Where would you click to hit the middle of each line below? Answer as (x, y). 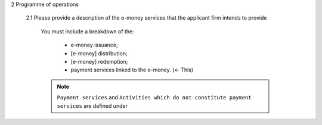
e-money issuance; (95, 45)
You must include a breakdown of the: (87, 31)
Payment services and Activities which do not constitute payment (154, 98)
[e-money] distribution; (99, 53)
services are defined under (92, 106)
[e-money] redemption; (99, 61)
